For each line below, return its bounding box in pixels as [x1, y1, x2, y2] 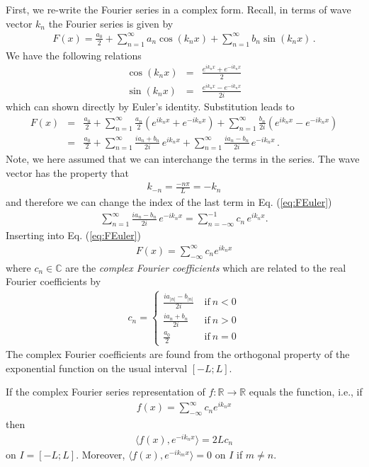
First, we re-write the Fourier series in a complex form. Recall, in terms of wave [6, 2, 351, 16]
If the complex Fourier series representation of [6, 384, 205, 399]
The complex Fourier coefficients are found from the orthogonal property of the [6, 347, 350, 362]
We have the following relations [6, 47, 142, 62]
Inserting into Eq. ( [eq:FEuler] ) [6, 228, 141, 243]
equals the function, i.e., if [249, 384, 363, 399]
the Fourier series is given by [48, 16, 174, 30]
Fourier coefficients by [6, 274, 101, 289]
